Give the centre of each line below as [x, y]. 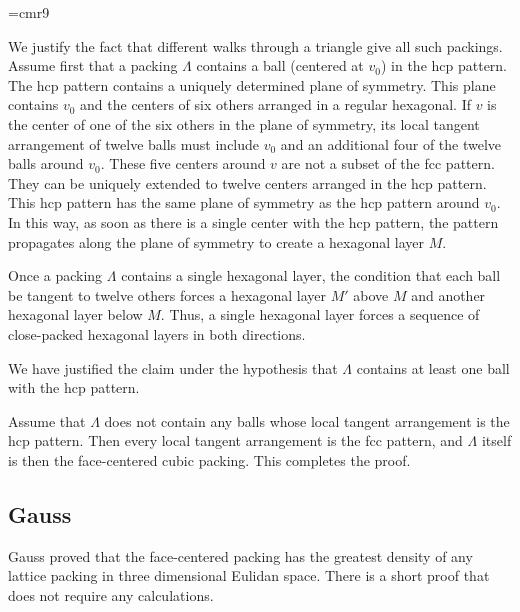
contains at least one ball [433, 367]
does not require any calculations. [111, 594]
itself [496, 440]
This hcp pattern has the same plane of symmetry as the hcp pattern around [244, 202]
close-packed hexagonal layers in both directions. [157, 333]
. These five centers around [183, 163]
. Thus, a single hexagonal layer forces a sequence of [320, 314]
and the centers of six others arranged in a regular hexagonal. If [275, 104]
